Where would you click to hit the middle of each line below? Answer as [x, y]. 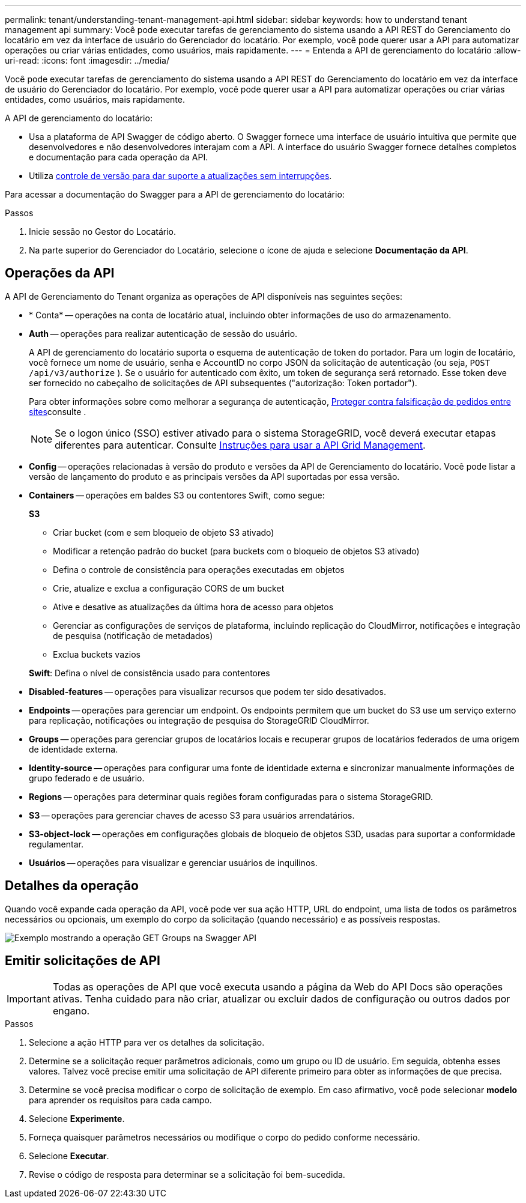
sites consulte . [58, 411]
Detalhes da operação [72, 886]
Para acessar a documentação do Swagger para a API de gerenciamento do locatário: [175, 194]
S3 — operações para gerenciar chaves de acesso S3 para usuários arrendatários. [192, 815]
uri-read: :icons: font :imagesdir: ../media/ [87, 60]
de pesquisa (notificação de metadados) [133, 635]
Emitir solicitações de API [83, 961]
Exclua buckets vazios [97, 654]
